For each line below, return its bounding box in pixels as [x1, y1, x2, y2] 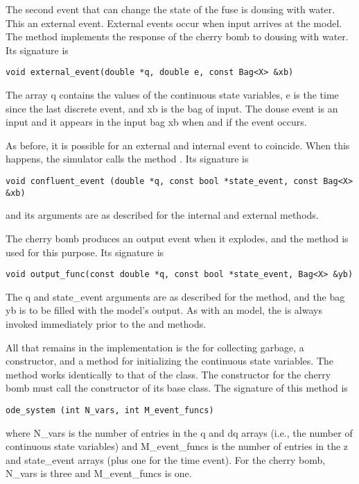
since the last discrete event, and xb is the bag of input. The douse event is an [6, 101, 338, 115]
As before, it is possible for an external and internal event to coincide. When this [6, 137, 350, 152]
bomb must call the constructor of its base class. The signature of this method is [6, 381, 348, 395]
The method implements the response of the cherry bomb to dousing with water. [6, 29, 349, 44]
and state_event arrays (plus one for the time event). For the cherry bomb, [6, 452, 326, 467]
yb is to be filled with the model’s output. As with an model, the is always [6, 303, 322, 317]
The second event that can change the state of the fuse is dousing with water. [6, 2, 335, 16]
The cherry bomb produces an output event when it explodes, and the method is [6, 231, 349, 245]
